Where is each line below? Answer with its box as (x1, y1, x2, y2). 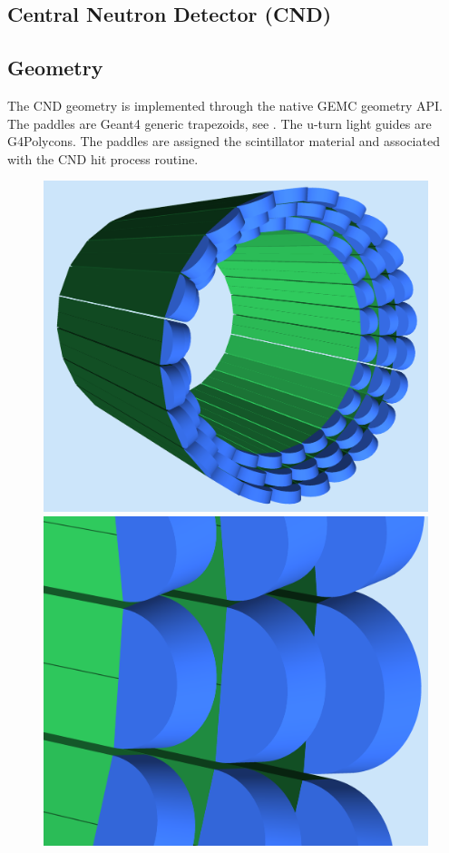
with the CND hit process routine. (7, 149, 199, 168)
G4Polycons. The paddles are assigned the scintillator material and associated (7, 132, 440, 151)
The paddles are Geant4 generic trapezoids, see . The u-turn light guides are (7, 113, 432, 132)
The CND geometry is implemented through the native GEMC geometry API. (7, 95, 443, 114)
